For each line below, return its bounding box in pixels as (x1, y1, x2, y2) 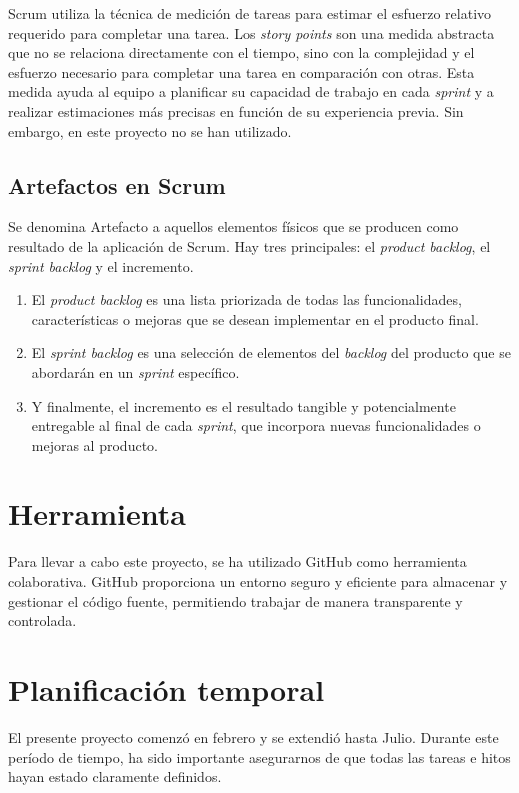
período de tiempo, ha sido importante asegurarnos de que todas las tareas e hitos (8, 746, 511, 767)
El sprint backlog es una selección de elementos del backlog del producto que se (31, 342, 511, 363)
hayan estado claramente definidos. (8, 766, 222, 787)
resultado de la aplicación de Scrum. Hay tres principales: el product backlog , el (8, 235, 491, 256)
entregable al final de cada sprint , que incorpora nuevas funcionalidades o (31, 415, 481, 436)
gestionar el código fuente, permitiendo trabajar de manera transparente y (8, 590, 463, 611)
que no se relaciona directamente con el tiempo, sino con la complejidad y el (8, 42, 475, 63)
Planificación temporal (8, 668, 325, 709)
